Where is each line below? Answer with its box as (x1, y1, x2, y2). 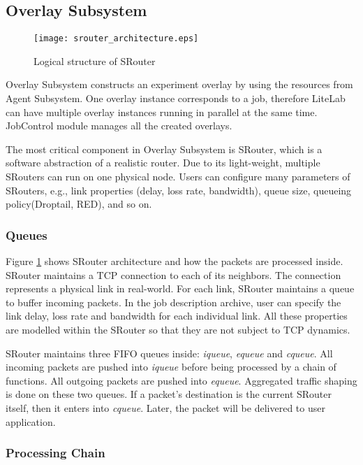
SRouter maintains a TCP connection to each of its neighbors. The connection (6, 267, 341, 282)
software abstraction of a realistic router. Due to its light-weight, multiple (6, 155, 320, 170)
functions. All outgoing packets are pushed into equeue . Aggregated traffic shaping (6, 373, 357, 387)
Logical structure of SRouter (34, 53, 156, 68)
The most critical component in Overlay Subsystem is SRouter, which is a (6, 141, 323, 156)
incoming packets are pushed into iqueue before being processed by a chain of (6, 359, 336, 374)
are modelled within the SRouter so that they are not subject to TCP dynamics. (6, 322, 350, 336)
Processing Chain (6, 444, 105, 462)
